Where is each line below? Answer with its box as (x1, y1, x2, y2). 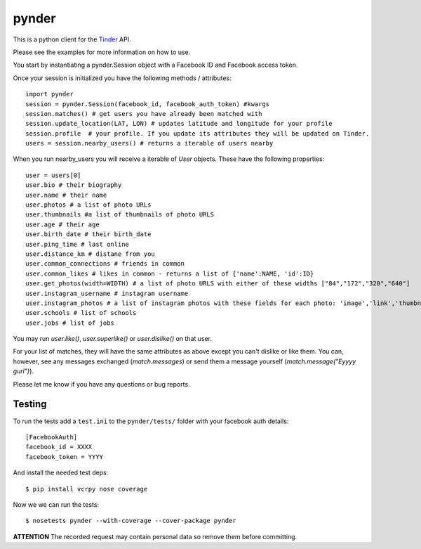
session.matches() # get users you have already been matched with (25, 110, 262, 117)
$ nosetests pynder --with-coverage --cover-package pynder (25, 517, 236, 525)
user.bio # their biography (25, 181, 122, 189)
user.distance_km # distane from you (25, 250, 156, 258)
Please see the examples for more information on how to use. (13, 48, 191, 56)
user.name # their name (25, 190, 107, 199)
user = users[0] (25, 171, 81, 179)
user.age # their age (25, 220, 100, 228)
